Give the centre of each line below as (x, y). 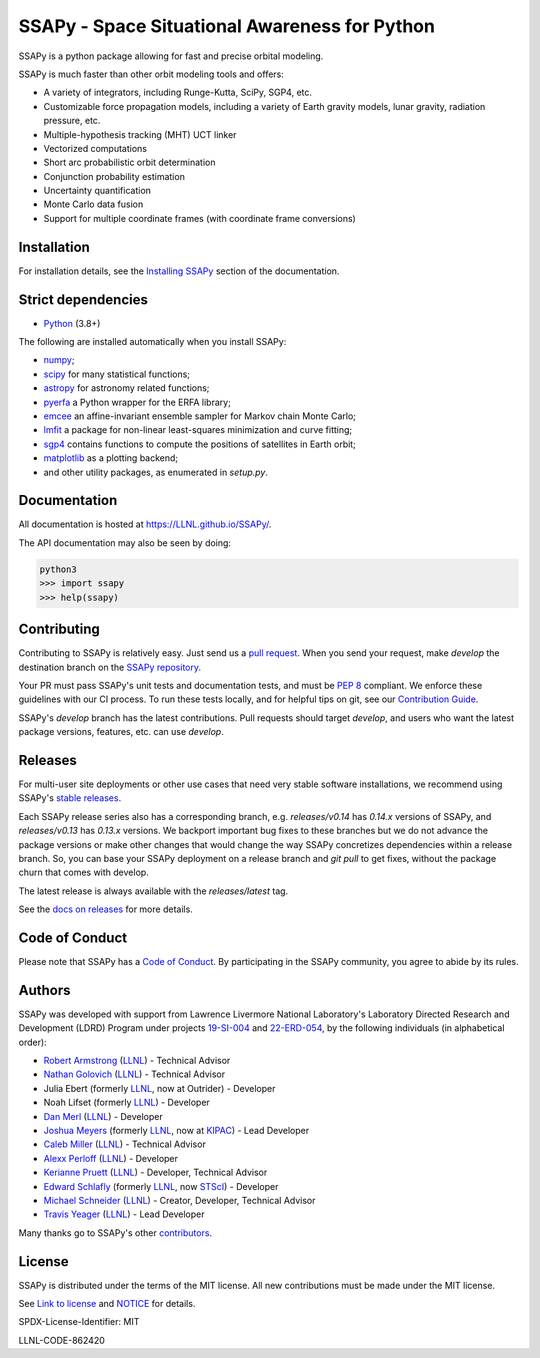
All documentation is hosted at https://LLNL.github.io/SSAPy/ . (145, 524)
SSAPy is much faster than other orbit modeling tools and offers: (151, 74)
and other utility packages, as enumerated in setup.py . (156, 472)
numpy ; (59, 360)
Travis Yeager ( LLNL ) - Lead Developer (124, 1214)
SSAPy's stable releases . (70, 798)
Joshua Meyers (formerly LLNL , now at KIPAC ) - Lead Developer (176, 1131)
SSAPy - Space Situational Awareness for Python (226, 26)
